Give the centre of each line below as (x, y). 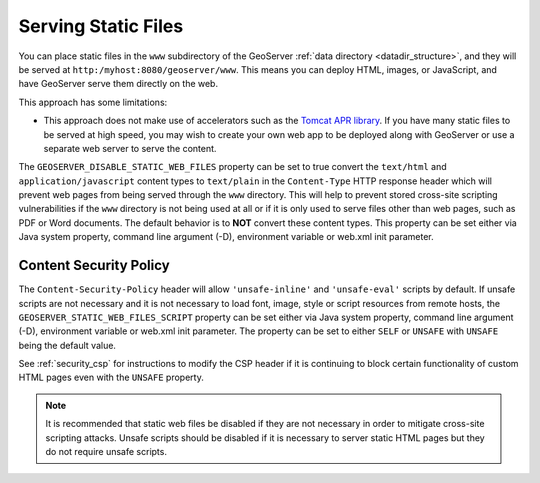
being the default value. (67, 345)
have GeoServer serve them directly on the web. (118, 84)
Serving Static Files (101, 26)
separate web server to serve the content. (130, 148)
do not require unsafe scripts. (106, 452)
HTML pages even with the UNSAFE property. (111, 377)
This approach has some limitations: (93, 102)
